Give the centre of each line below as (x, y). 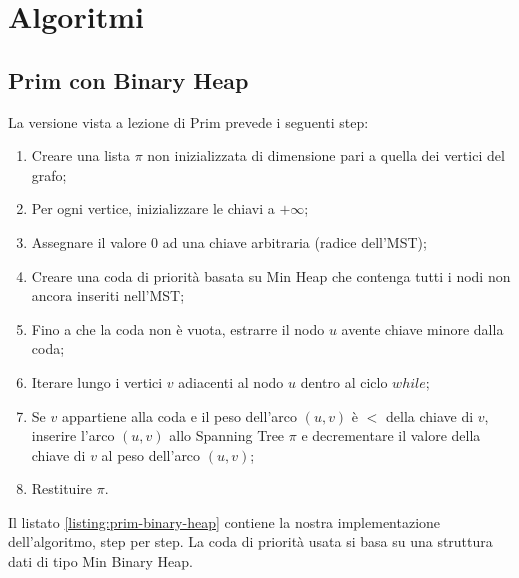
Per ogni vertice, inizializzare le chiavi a (153, 208)
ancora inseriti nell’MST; (108, 295)
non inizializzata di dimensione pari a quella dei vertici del (326, 155)
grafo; (49, 174)
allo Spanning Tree (227, 435)
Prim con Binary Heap (128, 79)
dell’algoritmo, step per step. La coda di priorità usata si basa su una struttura (250, 541)
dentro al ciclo (344, 381)
